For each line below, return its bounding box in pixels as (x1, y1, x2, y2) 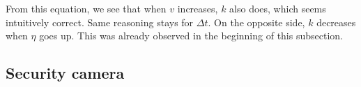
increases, (177, 1, 218, 15)
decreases (316, 14, 356, 29)
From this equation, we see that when (6, 1, 167, 15)
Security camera (6, 62, 125, 84)
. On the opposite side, (208, 14, 305, 29)
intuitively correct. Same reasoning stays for (6, 14, 194, 29)
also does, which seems (229, 1, 326, 15)
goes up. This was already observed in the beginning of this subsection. (39, 28, 343, 43)
